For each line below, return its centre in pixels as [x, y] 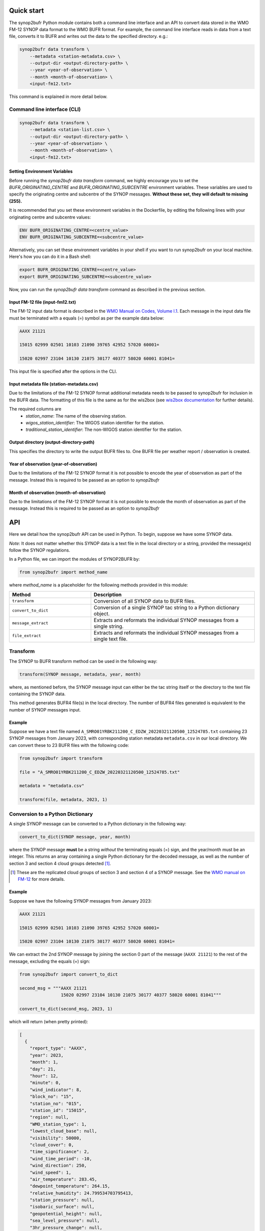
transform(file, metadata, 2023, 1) [64, 800]
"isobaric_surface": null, [62, 1207]
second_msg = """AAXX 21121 [53, 988]
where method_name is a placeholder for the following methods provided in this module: [99, 585]
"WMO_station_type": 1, [58, 1124]
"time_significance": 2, [60, 1152]
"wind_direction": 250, [58, 1166]
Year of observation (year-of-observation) [53, 464]
